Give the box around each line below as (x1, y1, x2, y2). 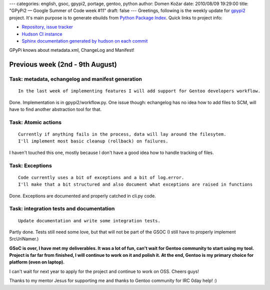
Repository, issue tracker (21, 24, 73, 30)
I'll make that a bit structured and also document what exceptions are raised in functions (18, 182, 253, 188)
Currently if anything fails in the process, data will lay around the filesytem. (18, 131, 226, 137)
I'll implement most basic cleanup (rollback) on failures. (18, 138, 168, 144)
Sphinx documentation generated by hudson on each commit (21, 38, 148, 44)
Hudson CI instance (21, 31, 62, 37)
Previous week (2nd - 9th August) (9, 60, 117, 69)
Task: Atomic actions (9, 118, 62, 125)
